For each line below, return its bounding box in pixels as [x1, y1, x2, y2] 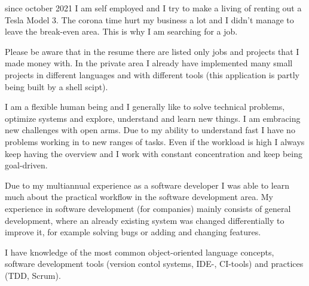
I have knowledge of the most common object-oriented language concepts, [5, 245, 274, 258]
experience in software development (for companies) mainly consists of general [5, 202, 291, 214]
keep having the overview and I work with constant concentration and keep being [5, 147, 302, 159]
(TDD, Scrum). [5, 269, 61, 281]
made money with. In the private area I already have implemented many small [5, 57, 293, 69]
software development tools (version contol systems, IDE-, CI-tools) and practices [5, 257, 304, 270]
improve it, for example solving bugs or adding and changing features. [5, 226, 261, 238]
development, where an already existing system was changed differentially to [5, 214, 284, 226]
